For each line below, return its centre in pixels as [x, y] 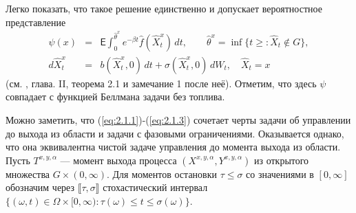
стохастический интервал [155, 187]
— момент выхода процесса [118, 160]
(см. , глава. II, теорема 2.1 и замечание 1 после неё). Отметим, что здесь [161, 83]
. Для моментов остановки [161, 173]
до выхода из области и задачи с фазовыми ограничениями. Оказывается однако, [175, 133]
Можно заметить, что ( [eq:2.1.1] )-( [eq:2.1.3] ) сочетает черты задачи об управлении [178, 120]
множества [28, 173]
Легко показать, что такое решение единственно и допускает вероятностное [164, 8]
